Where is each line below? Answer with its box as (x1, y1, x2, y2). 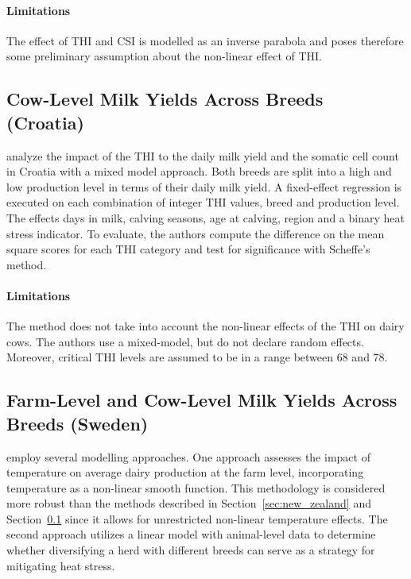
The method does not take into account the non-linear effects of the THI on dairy (6, 318, 405, 334)
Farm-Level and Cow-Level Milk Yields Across (6, 388, 397, 412)
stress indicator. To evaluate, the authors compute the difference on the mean (6, 225, 385, 241)
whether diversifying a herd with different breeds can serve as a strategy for (6, 542, 375, 558)
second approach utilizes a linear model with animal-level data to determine (6, 526, 376, 542)
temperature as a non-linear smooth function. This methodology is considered (6, 479, 386, 496)
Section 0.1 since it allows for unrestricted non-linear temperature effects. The (6, 510, 388, 527)
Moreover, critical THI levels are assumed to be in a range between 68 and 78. (6, 349, 388, 365)
